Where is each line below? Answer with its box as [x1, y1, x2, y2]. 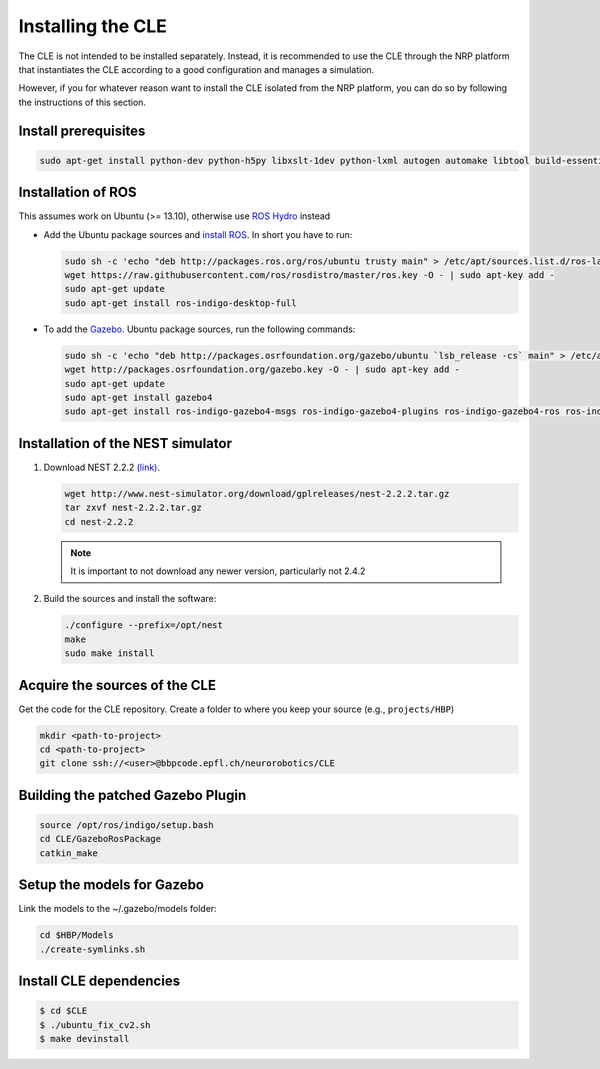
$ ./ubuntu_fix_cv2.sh [39, 1019, 151, 1030]
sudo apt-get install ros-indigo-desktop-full [64, 297, 297, 309]
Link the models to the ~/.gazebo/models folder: [18, 903, 217, 915]
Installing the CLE [18, 15, 167, 37]
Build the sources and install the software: [43, 593, 217, 605]
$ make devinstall [39, 1033, 130, 1044]
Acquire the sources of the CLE [18, 676, 217, 694]
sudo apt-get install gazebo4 [64, 391, 213, 403]
